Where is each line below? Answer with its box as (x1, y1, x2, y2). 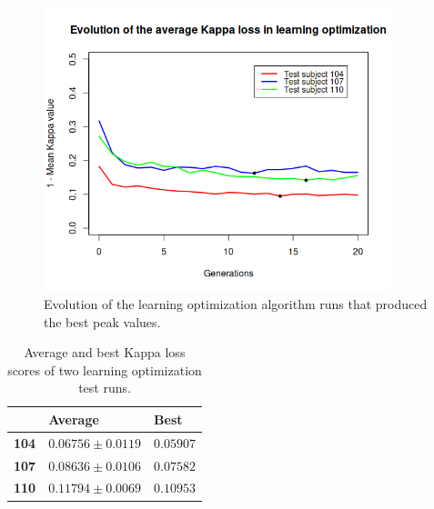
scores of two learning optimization (7, 360, 202, 379)
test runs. (78, 378, 131, 397)
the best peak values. (44, 312, 161, 331)
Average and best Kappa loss (24, 343, 186, 362)
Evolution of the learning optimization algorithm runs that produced (44, 294, 428, 313)
